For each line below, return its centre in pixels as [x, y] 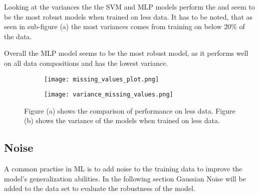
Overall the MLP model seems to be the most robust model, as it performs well [126, 53]
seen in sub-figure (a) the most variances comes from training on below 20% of [124, 26]
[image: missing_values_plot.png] [102, 79]
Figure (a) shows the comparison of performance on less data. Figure [130, 110]
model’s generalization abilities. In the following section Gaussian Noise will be [125, 178]
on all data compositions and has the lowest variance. [86, 63]
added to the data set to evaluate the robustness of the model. [100, 188]
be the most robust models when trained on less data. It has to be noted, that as [128, 16]
